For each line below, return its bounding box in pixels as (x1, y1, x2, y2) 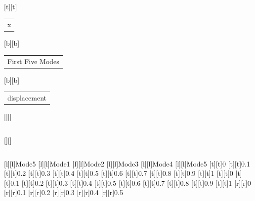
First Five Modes (7, 56, 59, 66)
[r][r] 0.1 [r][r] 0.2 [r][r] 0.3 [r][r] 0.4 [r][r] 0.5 (4, 187, 123, 198)
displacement (7, 93, 47, 103)
